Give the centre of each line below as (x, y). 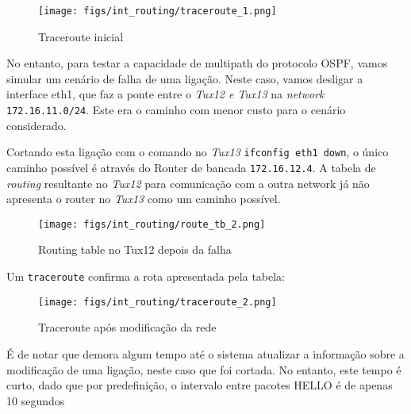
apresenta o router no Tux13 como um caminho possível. (144, 199)
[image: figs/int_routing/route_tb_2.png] (152, 224)
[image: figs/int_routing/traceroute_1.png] (157, 11)
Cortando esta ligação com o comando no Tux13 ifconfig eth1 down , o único (198, 152)
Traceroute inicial (81, 36)
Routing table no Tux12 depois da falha (135, 249)
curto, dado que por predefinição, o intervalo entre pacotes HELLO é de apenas (200, 385)
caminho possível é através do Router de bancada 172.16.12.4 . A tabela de (191, 167)
